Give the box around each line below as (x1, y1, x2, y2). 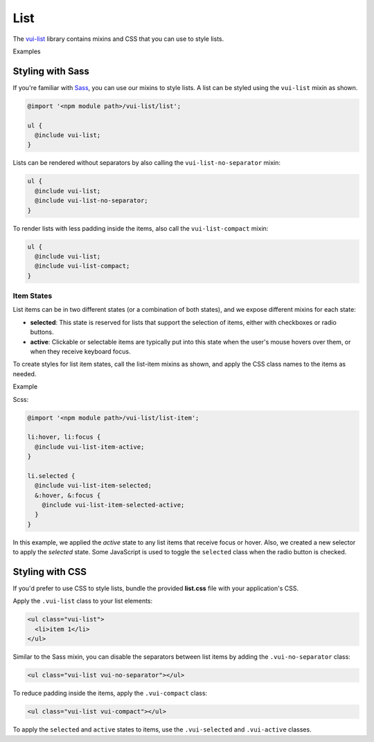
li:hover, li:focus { (27, 433, 101, 441)
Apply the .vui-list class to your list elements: (12, 597, 153, 606)
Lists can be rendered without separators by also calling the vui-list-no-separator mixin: (12, 159, 280, 167)
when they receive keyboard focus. (30, 347, 131, 355)
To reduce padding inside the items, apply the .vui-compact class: (12, 689, 208, 698)
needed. (12, 369, 37, 378)
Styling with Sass (12, 65, 90, 77)
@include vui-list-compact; (35, 262, 130, 270)
